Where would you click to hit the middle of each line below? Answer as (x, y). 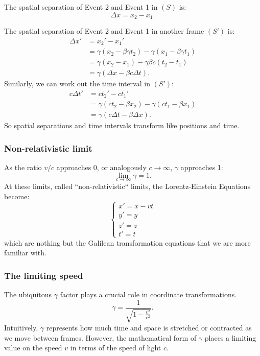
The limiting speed (44, 275)
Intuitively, (21, 328)
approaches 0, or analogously (101, 167)
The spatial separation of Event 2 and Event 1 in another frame (104, 31)
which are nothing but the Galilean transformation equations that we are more (127, 242)
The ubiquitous (28, 294)
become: (17, 196)
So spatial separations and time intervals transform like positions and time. (122, 125)
